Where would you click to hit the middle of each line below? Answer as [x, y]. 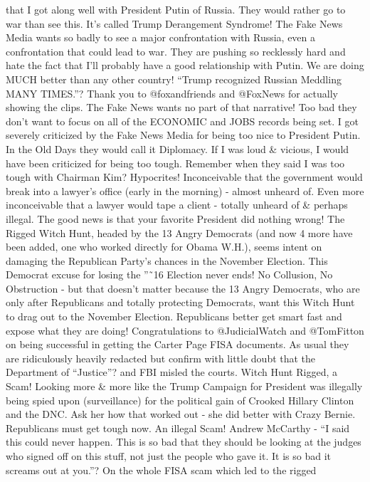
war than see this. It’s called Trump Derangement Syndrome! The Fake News [174, 23]
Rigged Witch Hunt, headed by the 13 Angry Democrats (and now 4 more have [179, 232]
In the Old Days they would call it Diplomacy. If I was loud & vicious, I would [178, 148]
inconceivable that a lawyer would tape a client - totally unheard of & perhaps [177, 205]
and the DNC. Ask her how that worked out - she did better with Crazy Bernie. [181, 414]
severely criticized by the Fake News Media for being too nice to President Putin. [183, 135]
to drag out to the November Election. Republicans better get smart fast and [174, 316]
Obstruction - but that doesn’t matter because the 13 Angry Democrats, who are [183, 288]
